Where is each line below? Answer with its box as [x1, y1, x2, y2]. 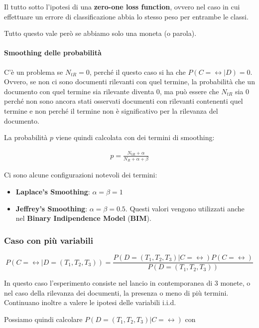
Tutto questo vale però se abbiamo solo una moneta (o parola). [4, 28, 197, 38]
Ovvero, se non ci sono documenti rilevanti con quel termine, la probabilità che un [4, 76, 255, 87]
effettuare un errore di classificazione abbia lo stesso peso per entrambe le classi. [4, 11, 249, 21]
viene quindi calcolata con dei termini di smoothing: [55, 132, 215, 143]
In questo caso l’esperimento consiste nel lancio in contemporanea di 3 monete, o [4, 278, 251, 288]
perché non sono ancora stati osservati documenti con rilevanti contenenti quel [4, 96, 243, 106]
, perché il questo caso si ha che [89, 66, 186, 77]
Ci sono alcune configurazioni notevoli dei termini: [4, 169, 157, 180]
